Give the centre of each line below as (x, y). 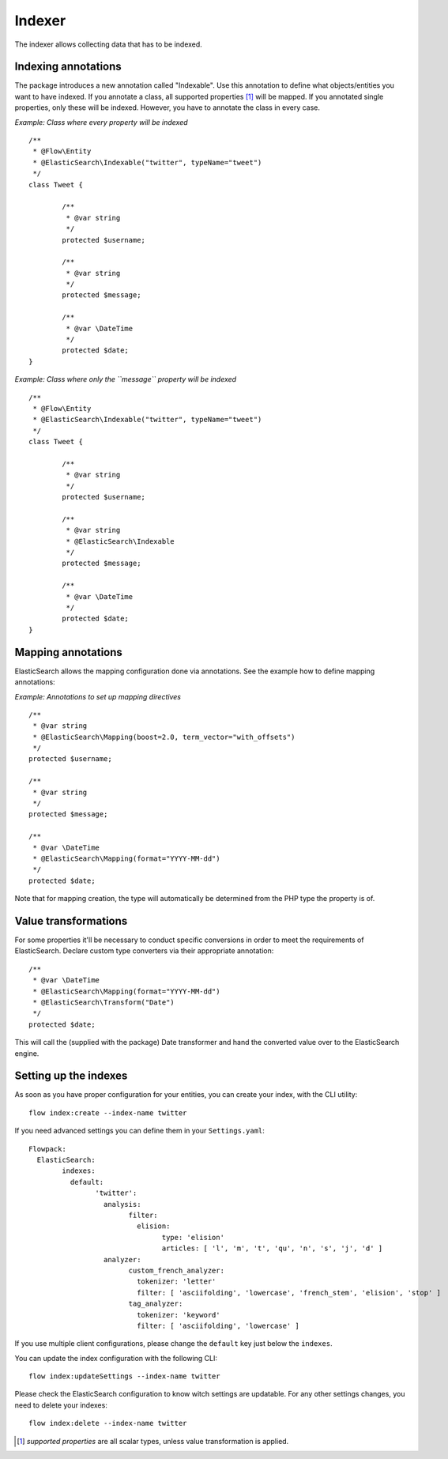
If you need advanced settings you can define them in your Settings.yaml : (139, 1131)
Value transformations (71, 921)
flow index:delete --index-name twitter (108, 1423)
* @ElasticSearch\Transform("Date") (104, 1003)
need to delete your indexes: (61, 1405)
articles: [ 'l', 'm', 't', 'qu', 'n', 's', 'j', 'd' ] (272, 1248)
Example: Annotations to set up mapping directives (98, 696)
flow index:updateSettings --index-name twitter (124, 1376)
